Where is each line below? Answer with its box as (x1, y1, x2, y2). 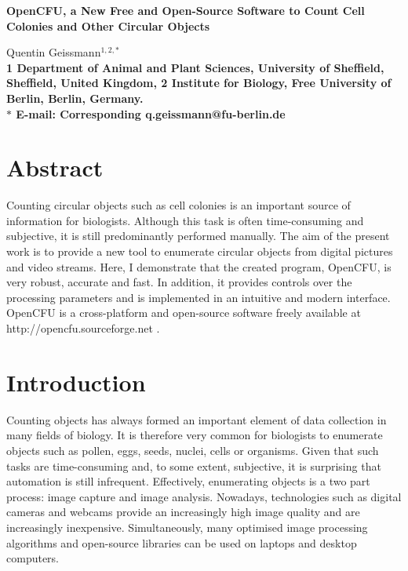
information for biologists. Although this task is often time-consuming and (6, 212, 364, 228)
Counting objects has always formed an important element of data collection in (6, 411, 387, 427)
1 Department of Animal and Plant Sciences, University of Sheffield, (6, 59, 384, 75)
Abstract (6, 151, 104, 184)
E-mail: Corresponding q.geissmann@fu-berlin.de (16, 105, 286, 122)
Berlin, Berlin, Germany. (6, 89, 144, 106)
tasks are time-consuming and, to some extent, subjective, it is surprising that (6, 457, 381, 474)
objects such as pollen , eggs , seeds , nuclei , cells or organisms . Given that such (6, 442, 379, 458)
